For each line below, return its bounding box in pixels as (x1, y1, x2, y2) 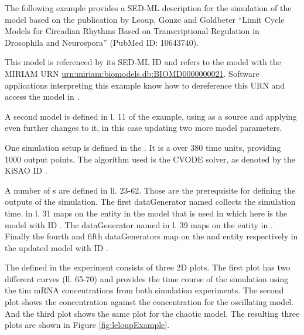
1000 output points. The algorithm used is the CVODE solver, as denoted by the (5, 153, 295, 165)
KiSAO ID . (5, 164, 47, 177)
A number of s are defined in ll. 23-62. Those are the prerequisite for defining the (5, 184, 296, 196)
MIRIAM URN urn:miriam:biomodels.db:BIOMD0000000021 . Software (5, 67, 259, 79)
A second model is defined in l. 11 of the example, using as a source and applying (5, 110, 297, 122)
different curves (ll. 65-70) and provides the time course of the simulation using (5, 272, 289, 285)
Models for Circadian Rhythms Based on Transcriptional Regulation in (5, 25, 259, 37)
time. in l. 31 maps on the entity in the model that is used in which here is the (5, 207, 288, 219)
